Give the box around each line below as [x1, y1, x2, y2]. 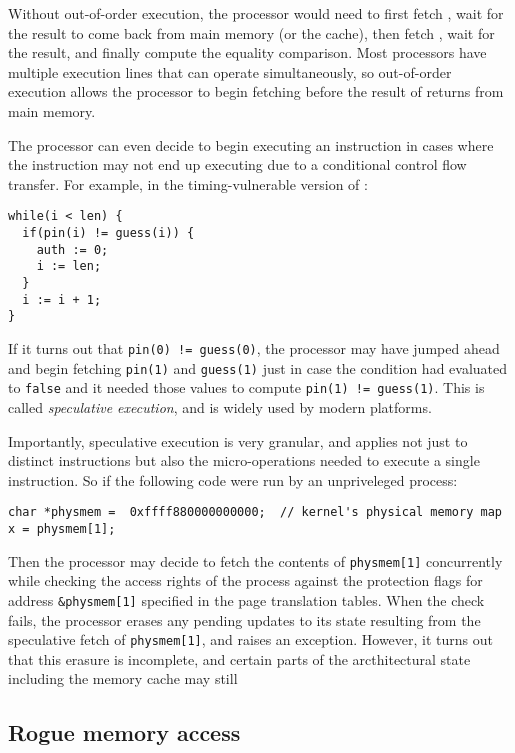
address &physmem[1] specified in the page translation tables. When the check [8, 589, 485, 610]
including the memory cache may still [8, 668, 238, 689]
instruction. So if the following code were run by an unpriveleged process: [8, 469, 458, 490]
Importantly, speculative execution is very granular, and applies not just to [8, 430, 468, 451]
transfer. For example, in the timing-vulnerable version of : [8, 173, 368, 194]
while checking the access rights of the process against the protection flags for [8, 570, 483, 591]
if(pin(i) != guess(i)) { [22, 226, 195, 240]
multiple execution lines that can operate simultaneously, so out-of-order [8, 61, 452, 82]
